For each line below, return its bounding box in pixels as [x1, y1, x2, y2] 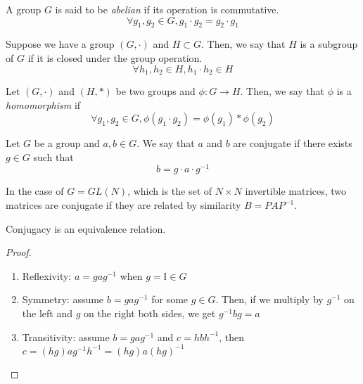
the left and [22, 306, 72, 321]
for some [151, 292, 189, 307]
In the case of [6, 184, 64, 198]
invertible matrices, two [245, 184, 347, 198]
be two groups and [115, 84, 196, 98]
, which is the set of [127, 184, 212, 198]
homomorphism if [6, 97, 81, 112]
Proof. [6, 245, 32, 260]
